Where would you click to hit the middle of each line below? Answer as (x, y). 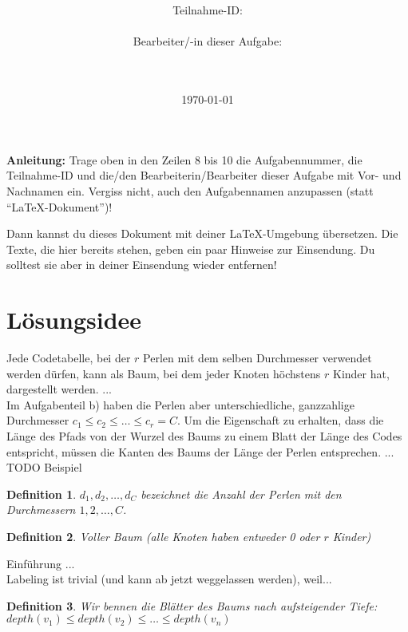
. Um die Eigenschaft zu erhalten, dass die (280, 420)
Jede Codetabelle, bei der (69, 358)
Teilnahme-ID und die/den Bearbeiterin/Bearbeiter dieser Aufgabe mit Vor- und (204, 175)
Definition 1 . (42, 494)
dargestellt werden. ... (59, 389)
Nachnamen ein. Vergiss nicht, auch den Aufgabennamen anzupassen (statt (190, 190)
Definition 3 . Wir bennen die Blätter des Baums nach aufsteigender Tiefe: (192, 605)
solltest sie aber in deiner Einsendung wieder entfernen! (142, 265)
